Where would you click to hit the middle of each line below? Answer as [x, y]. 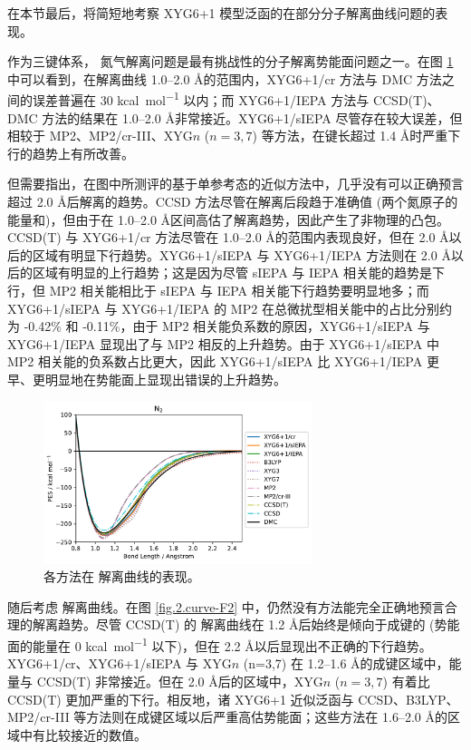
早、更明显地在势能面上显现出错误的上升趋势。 [147, 379]
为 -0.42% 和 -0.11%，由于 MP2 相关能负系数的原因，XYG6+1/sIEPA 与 [219, 326]
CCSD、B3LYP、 [409, 699]
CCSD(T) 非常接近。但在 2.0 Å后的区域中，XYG [180, 681]
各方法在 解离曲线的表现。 [122, 576]
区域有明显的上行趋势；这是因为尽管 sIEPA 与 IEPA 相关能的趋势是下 [239, 273]
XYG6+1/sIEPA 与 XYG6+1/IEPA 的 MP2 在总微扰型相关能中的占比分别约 [230, 308]
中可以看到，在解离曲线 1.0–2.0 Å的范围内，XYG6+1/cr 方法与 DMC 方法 [225, 78]
